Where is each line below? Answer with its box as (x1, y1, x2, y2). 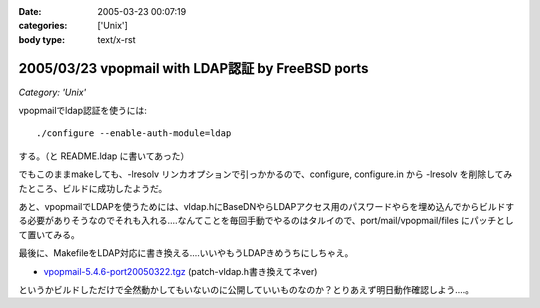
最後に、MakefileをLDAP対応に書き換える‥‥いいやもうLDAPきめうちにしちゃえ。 (18, 247, 354, 259)
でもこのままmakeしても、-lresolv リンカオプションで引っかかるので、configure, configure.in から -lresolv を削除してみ (18, 168, 513, 180)
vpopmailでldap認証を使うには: (18, 105, 147, 117)
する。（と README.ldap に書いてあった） (18, 150, 190, 162)
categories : (18, 20, 68, 32)
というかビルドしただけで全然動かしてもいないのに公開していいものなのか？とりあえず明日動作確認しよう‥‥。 (18, 283, 475, 295)
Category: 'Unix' (18, 86, 87, 98)
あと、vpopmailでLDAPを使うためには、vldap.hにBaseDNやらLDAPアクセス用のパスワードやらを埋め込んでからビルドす (18, 201, 515, 213)
